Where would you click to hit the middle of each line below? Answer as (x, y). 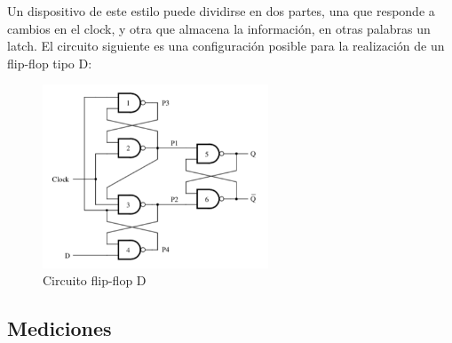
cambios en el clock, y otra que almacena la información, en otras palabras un (219, 28)
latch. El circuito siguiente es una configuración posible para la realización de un (226, 46)
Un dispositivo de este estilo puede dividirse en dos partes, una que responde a (221, 11)
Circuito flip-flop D (95, 280)
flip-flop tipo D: (50, 63)
